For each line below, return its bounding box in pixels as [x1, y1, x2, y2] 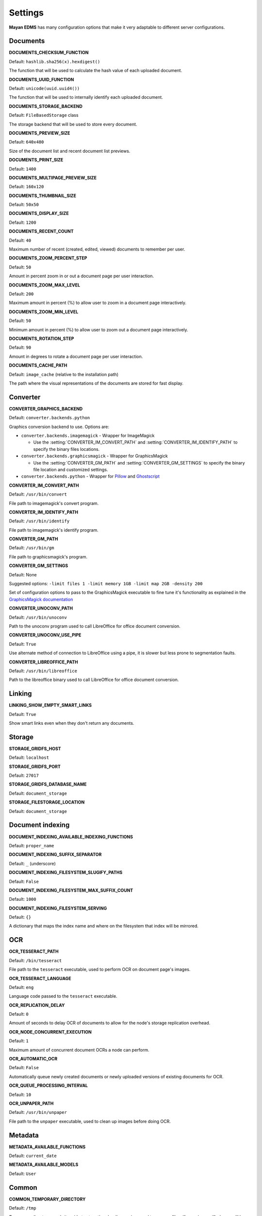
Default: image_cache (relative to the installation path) [9, 371, 119, 377]
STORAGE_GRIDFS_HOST [9, 746, 61, 751]
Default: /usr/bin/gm [9, 545, 54, 551]
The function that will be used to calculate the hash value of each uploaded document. [9, 68, 182, 73]
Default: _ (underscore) [9, 860, 56, 866]
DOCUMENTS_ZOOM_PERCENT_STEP [9, 255, 87, 261]
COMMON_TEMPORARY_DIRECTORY [9, 1196, 86, 1202]
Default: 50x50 [9, 202, 39, 208]
